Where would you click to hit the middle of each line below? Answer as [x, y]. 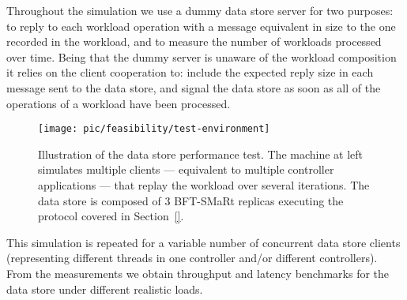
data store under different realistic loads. [105, 289]
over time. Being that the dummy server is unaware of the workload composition [202, 56]
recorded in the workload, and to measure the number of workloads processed [194, 41]
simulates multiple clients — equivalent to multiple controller [186, 169]
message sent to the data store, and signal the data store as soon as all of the [194, 87]
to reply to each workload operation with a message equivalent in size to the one [201, 26]
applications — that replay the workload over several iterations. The [204, 185]
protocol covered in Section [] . [111, 216]
